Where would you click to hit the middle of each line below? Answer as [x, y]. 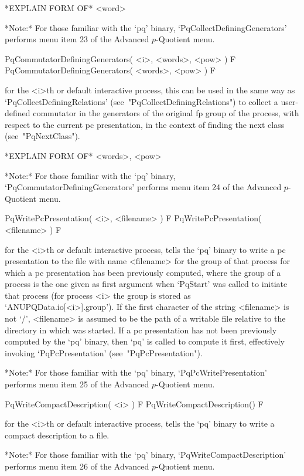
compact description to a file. [57, 435]
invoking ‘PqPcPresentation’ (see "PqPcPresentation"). [104, 352]
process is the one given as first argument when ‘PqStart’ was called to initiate [146, 284]
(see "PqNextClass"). [42, 136]
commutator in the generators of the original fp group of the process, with [166, 113]
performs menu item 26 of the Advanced [77, 466]
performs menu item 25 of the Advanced [77, 384]
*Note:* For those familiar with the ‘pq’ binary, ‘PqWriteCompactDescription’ [146, 455]
